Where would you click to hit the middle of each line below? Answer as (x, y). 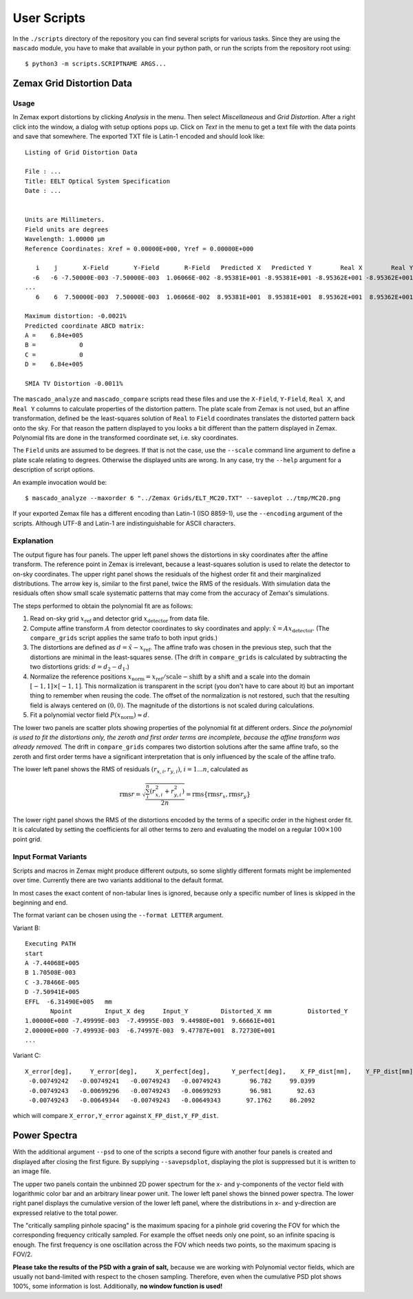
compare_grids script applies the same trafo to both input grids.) (124, 638)
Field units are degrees (67, 229)
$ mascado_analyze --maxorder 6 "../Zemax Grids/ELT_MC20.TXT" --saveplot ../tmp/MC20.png (183, 498)
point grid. (28, 839)
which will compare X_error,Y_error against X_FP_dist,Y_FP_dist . (116, 1116)
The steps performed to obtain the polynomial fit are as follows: (103, 605)
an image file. (32, 1172)
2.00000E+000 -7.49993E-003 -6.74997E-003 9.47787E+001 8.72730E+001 (150, 1030)
